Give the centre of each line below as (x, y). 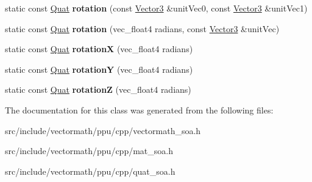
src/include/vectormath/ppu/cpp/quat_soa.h (90, 171)
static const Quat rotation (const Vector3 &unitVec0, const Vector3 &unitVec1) (156, 8)
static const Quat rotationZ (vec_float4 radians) (98, 89)
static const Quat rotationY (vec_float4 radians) (99, 69)
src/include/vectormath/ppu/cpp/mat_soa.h (89, 151)
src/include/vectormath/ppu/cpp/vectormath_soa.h (103, 130)
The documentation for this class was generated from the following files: (139, 110)
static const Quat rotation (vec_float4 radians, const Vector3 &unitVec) (142, 28)
